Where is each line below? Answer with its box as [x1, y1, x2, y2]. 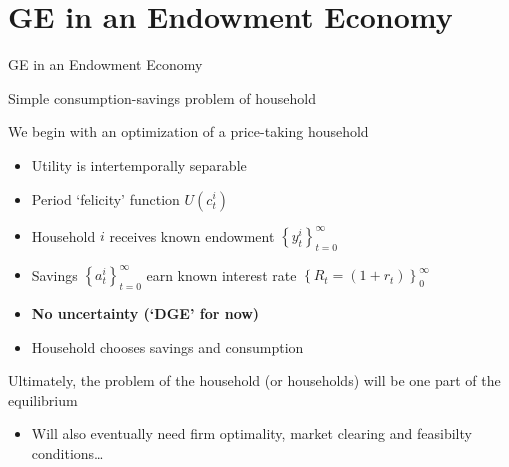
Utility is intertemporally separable [31, 154, 247, 175]
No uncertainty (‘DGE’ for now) [31, 303, 260, 324]
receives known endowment [109, 225, 275, 245]
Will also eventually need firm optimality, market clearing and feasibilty [31, 423, 472, 444]
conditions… [31, 443, 104, 464]
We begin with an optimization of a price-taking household [8, 121, 369, 142]
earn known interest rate [146, 264, 297, 285]
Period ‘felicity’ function [31, 188, 180, 209]
